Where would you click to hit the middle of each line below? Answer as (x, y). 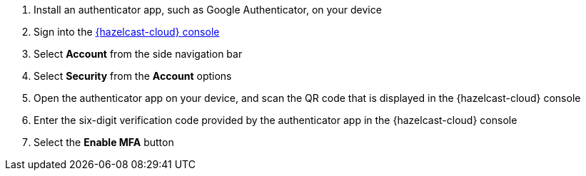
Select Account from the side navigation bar (138, 54)
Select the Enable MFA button (104, 142)
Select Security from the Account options (133, 76)
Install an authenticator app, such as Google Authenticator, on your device (208, 10)
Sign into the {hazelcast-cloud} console (127, 32)
